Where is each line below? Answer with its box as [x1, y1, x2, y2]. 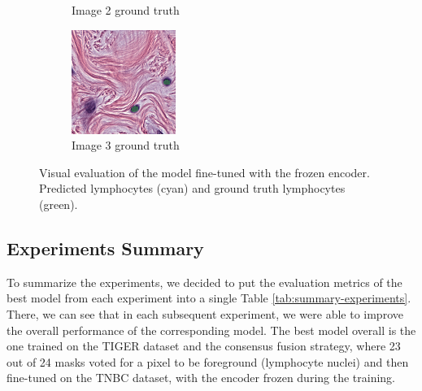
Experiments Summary [7, 235, 204, 260]
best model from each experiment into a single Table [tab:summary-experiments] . [7, 289, 411, 306]
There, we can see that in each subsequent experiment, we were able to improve [7, 305, 403, 322]
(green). [39, 195, 78, 212]
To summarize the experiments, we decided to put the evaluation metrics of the [7, 273, 402, 290]
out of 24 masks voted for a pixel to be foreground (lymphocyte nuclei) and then [7, 353, 409, 370]
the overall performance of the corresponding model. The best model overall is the [7, 321, 416, 338]
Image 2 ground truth [72, 2, 180, 18]
